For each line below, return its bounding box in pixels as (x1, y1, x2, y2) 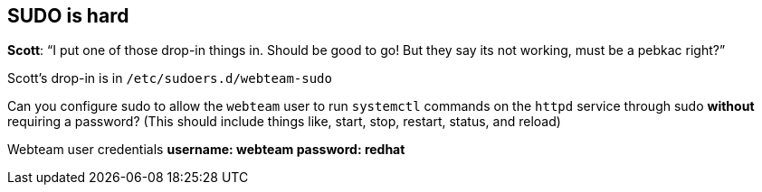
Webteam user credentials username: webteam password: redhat (7, 142, 405, 158)
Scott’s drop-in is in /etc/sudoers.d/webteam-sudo (7, 70, 332, 87)
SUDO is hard (7, 5, 129, 27)
